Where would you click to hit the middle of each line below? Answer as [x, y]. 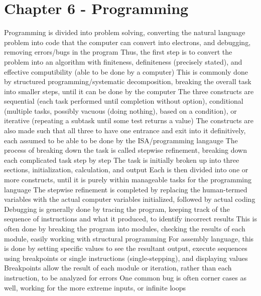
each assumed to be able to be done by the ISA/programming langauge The [121, 140]
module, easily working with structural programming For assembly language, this [129, 238]
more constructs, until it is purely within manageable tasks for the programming [128, 180]
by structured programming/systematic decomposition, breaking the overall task [128, 81]
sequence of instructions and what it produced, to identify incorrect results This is [130, 219]
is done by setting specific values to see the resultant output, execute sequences [126, 248]
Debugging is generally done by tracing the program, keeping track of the [117, 209]
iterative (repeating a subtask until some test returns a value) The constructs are [129, 120]
